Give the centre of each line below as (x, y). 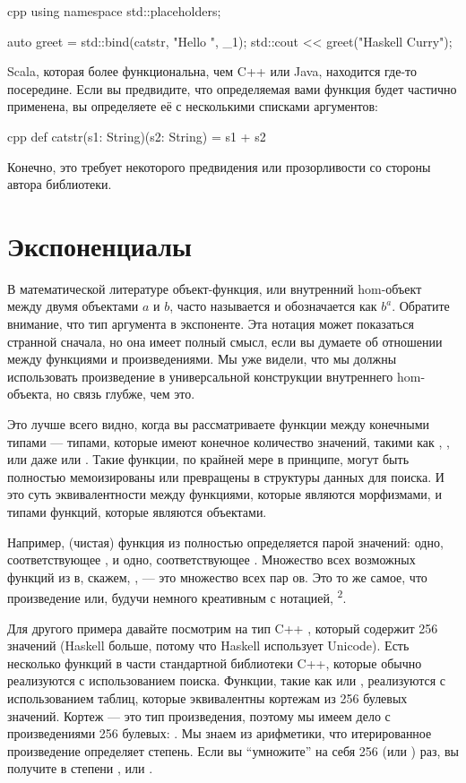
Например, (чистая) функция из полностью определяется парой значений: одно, (225, 542)
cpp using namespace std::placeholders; (114, 11)
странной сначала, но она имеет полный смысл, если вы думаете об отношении (225, 341)
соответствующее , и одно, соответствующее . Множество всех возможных (211, 559)
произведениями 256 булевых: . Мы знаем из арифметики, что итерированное (220, 733)
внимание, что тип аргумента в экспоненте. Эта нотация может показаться (211, 324)
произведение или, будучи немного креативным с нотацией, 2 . (177, 597)
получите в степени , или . (80, 768)
